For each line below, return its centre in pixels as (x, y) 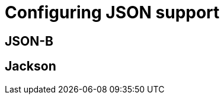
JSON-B (29, 41)
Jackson (31, 66)
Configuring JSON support (112, 12)
